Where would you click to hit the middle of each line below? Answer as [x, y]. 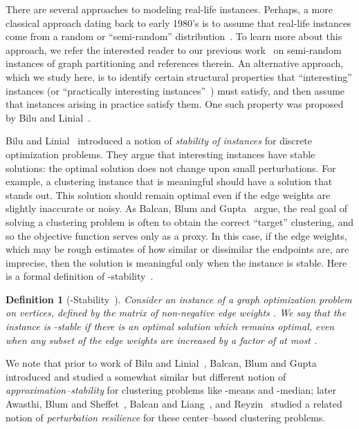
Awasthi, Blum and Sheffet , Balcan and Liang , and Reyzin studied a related [174, 404]
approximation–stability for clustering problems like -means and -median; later [171, 390]
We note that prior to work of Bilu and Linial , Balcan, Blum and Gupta [161, 363]
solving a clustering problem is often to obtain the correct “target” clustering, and [179, 221]
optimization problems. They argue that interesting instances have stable [160, 154]
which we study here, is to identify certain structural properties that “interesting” [179, 76]
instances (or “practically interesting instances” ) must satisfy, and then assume [175, 90]
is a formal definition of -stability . [80, 276]
